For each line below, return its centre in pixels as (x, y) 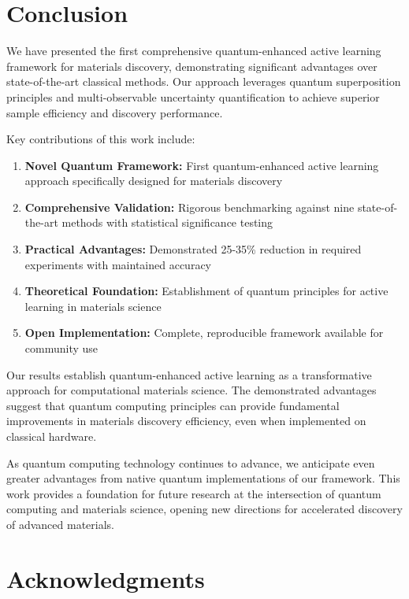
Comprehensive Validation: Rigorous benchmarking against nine (190, 207)
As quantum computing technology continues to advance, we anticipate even (191, 462)
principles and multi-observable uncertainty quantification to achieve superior (193, 96)
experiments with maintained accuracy (118, 264)
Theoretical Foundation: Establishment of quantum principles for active (206, 291)
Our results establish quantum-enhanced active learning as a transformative (189, 374)
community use (61, 348)
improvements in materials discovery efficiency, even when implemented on (186, 421)
